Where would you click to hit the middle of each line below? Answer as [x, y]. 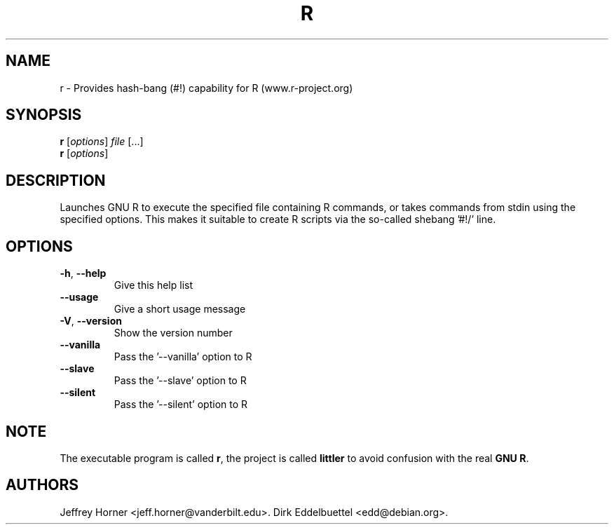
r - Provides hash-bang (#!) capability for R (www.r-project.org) [206, 88]
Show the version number [173, 333]
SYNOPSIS [44, 115]
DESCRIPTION [56, 180]
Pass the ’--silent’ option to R [181, 405]
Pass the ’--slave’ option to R [180, 381]
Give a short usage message [180, 309]
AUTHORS [42, 485]
